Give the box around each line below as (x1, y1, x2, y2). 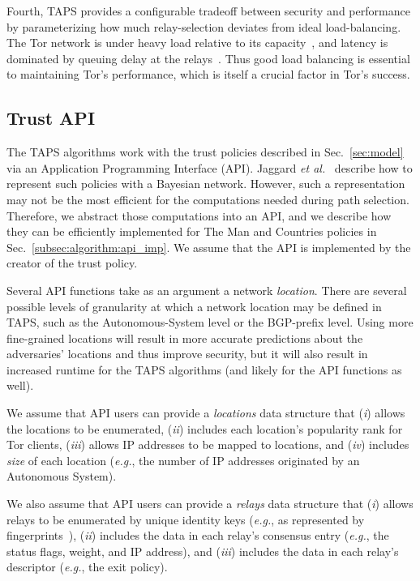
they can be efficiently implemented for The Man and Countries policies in (6, 223, 377, 240)
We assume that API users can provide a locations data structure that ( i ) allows (6, 404, 405, 421)
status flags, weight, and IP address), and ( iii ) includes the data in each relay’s (6, 542, 399, 559)
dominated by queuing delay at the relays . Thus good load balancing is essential (6, 49, 410, 66)
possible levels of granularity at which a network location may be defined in (6, 297, 382, 314)
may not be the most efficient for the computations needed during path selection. (6, 190, 409, 207)
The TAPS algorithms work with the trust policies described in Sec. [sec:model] (6, 143, 404, 160)
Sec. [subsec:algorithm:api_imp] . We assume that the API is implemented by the (6, 238, 411, 255)
